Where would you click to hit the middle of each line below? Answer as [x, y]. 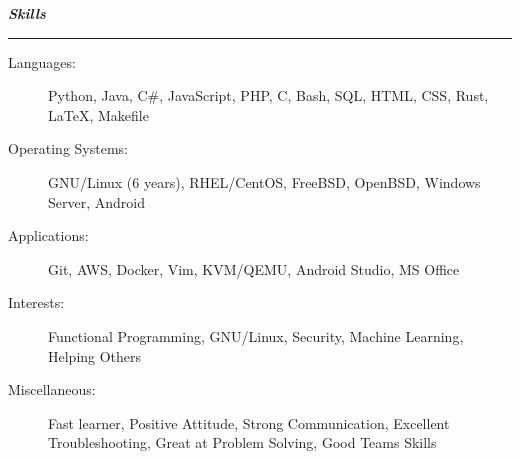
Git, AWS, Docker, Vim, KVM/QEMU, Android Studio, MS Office [254, 268]
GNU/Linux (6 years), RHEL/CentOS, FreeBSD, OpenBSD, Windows [264, 181]
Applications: [48, 235]
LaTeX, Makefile [98, 114]
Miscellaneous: [52, 389]
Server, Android [96, 201]
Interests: [36, 302]
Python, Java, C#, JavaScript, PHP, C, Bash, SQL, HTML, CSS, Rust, [268, 95]
